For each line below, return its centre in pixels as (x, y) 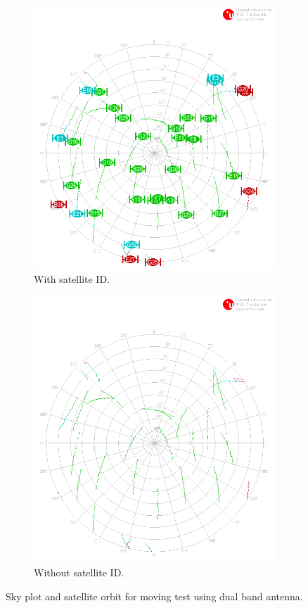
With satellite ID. (72, 278)
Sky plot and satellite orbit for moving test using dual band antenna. (154, 596)
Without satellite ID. (79, 572)
